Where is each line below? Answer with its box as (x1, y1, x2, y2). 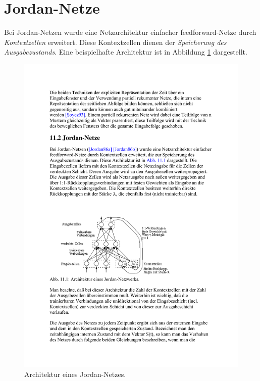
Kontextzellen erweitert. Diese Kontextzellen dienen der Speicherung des (4, 36, 227, 47)
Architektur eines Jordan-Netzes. (24, 369, 126, 379)
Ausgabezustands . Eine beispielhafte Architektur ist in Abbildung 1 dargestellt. (4, 46, 247, 57)
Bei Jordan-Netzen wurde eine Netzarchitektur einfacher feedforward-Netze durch (4, 27, 256, 37)
